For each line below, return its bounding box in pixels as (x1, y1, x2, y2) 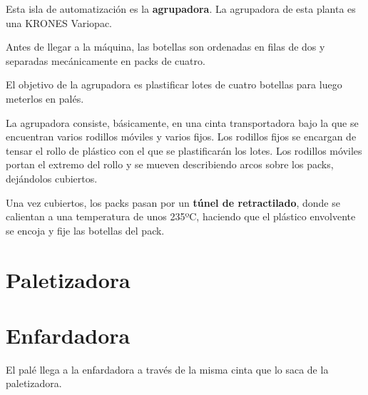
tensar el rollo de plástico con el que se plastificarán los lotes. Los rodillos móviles (6, 143, 362, 158)
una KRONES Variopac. (6, 15, 113, 30)
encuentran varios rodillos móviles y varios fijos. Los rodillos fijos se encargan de (6, 129, 357, 144)
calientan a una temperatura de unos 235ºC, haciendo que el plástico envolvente (6, 209, 356, 224)
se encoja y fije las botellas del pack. (6, 222, 165, 237)
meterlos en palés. (6, 91, 84, 106)
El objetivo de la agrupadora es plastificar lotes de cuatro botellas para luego (6, 77, 342, 92)
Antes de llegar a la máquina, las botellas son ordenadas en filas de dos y (6, 39, 325, 54)
